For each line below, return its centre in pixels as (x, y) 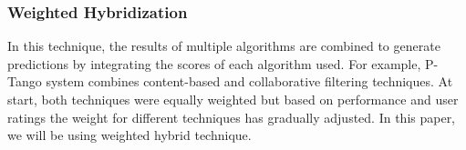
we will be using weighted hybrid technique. (129, 135)
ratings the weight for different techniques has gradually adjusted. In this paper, (232, 117)
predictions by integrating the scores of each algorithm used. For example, (214, 63)
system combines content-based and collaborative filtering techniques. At (249, 81)
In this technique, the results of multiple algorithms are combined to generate (224, 46)
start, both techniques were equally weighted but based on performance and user (233, 99)
